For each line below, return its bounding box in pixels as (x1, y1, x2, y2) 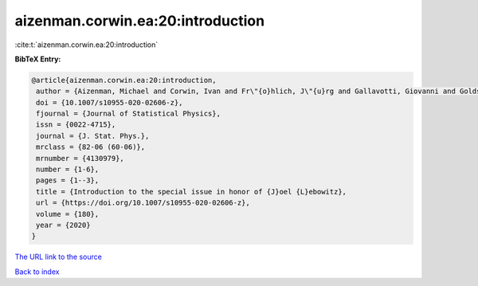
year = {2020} (36, 221, 91, 229)
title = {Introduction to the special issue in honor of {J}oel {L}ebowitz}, (36, 187, 347, 196)
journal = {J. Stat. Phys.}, (36, 131, 150, 140)
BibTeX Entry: (14, 54, 61, 64)
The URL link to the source (14, 252, 103, 262)
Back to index (14, 267, 60, 276)
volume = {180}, (36, 210, 100, 218)
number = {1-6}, (36, 165, 100, 174)
